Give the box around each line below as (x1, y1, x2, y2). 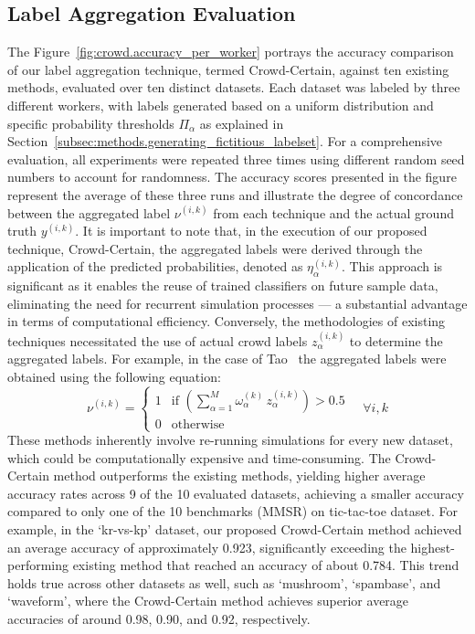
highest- (410, 537, 455, 556)
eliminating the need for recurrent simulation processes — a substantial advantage (7, 293, 468, 312)
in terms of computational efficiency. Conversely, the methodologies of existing (7, 312, 446, 331)
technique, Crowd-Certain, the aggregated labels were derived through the (7, 238, 423, 258)
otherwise (171, 417, 225, 431)
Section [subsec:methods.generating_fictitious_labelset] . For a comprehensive (7, 132, 443, 151)
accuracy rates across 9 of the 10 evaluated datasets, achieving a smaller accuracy (7, 483, 464, 502)
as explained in (199, 113, 284, 132)
